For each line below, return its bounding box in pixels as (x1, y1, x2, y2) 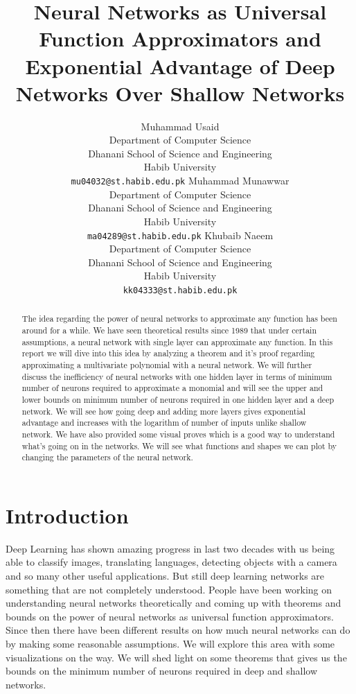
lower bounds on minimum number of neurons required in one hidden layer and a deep (21, 393, 335, 405)
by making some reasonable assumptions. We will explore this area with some (6, 636, 335, 651)
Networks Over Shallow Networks (15, 78, 345, 107)
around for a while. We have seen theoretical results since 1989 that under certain (21, 324, 317, 336)
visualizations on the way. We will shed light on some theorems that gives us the (6, 650, 347, 664)
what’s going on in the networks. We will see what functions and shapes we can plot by (21, 440, 337, 451)
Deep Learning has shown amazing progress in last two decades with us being (6, 541, 335, 555)
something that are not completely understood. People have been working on (6, 582, 332, 596)
